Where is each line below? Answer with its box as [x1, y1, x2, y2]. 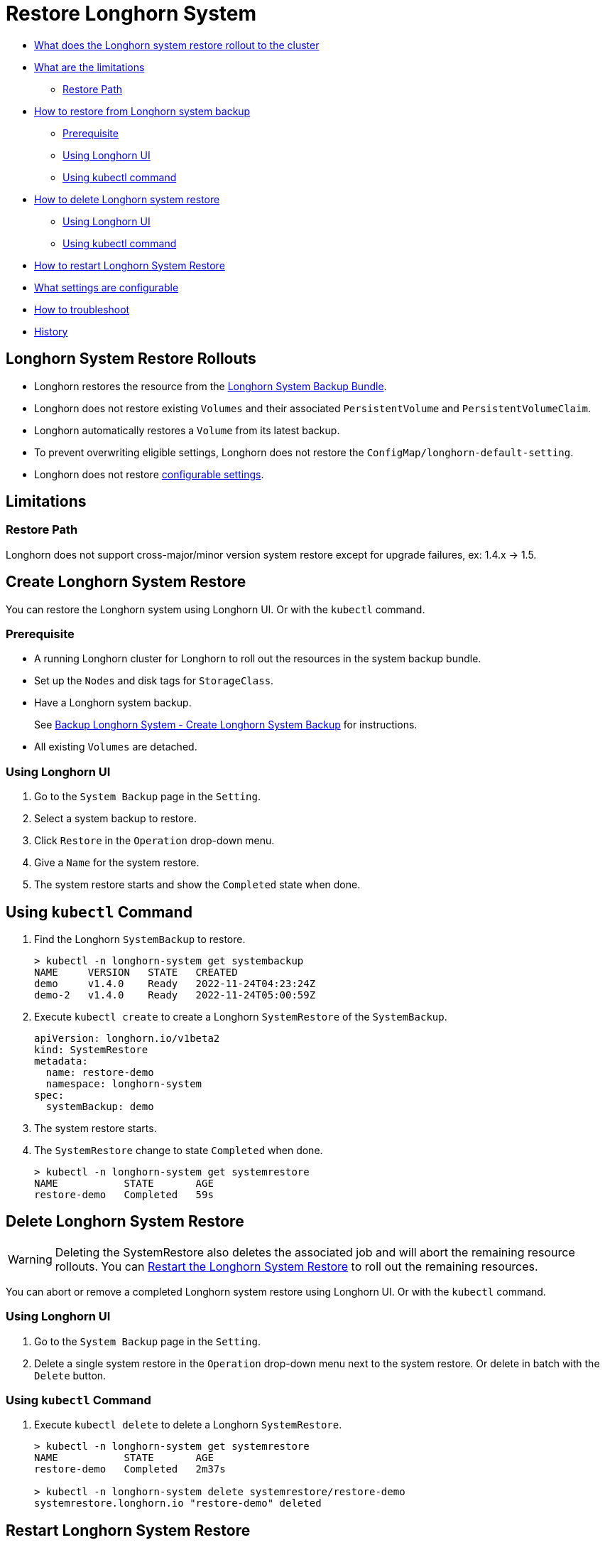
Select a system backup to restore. [34, 812, 197, 825]
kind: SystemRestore [34, 1044, 148, 1055]
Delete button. [34, 1369, 107, 1382]
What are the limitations [34, 60, 145, 73]
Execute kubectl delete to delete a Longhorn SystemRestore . [34, 1419, 342, 1431]
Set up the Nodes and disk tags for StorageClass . [34, 674, 274, 687]
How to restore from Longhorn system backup [34, 104, 251, 117]
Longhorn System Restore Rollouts [6, 350, 256, 368]
